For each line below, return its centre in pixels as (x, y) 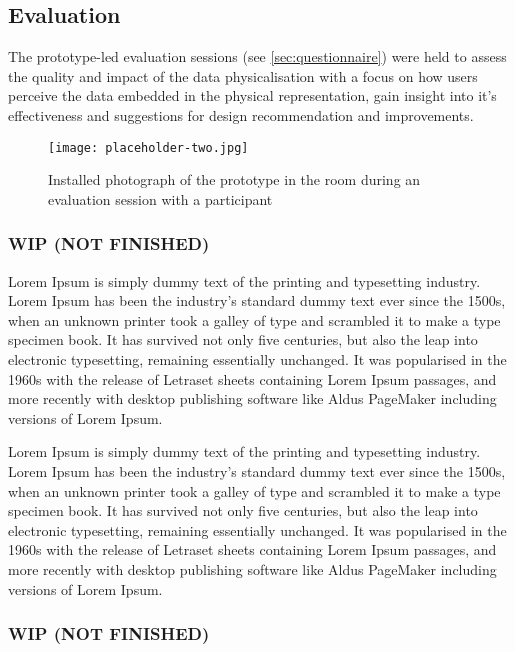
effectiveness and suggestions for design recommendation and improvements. (241, 114)
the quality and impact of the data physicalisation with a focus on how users (243, 75)
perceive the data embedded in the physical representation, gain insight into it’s (252, 95)
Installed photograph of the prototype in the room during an (234, 179)
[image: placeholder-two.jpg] (148, 147)
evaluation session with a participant (160, 198)
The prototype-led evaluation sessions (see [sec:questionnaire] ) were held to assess (257, 56)
